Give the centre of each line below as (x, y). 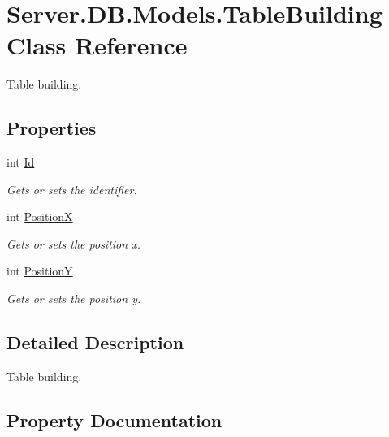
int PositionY (40, 271)
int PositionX (40, 216)
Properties (52, 128)
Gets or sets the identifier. (72, 189)
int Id (21, 162)
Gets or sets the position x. (73, 243)
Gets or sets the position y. (74, 299)
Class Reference (97, 45)
